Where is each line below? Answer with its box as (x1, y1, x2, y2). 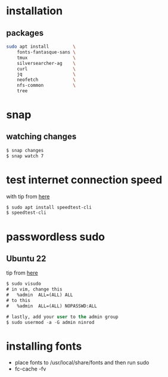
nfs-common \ (17, 82, 76, 89)
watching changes (6, 132, 77, 142)
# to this (6, 297, 31, 303)
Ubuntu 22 (6, 253, 46, 263)
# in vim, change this (6, 286, 63, 292)
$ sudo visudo (6, 281, 42, 287)
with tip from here (6, 192, 50, 200)
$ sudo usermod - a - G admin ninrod (6, 319, 95, 325)
